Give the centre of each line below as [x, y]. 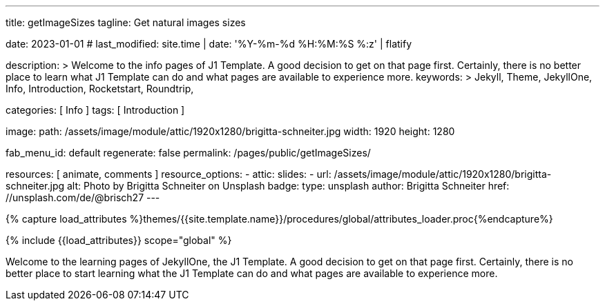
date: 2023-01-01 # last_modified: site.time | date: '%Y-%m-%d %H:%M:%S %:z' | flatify [209, 44]
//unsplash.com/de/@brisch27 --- [83, 197]
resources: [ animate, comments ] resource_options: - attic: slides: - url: [169, 174]
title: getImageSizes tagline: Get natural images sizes [126, 22]
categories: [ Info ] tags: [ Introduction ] [95, 110]
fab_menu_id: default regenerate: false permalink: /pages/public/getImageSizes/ [188, 153]
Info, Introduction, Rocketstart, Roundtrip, [100, 89]
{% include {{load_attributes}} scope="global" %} [119, 240]
